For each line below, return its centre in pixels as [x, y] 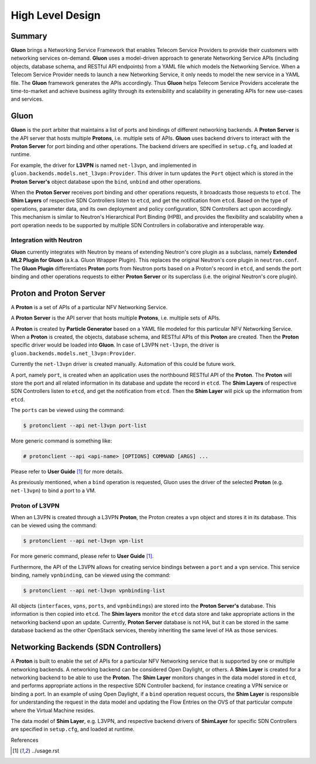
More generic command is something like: [61, 441]
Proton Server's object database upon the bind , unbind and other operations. [106, 181]
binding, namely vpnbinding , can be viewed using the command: [91, 575]
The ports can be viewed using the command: [68, 410]
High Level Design [56, 15]
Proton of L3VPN [35, 505]
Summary [29, 36]
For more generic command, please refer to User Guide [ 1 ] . [82, 556]
